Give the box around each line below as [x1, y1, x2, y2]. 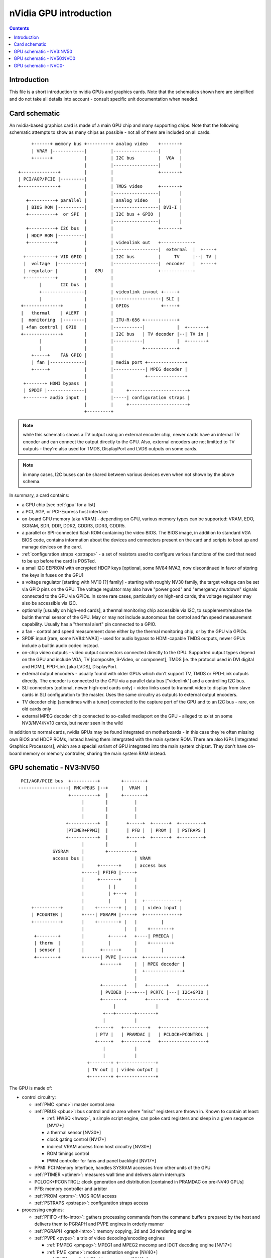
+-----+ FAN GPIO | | [31, 352, 114, 358]
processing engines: [22, 1207, 64, 1213]
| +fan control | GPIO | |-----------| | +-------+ [21, 324, 209, 330]
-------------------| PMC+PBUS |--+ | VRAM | [18, 785, 148, 791]
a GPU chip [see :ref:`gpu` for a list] [22, 501, 95, 508]
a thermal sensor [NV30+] [47, 1130, 101, 1136]
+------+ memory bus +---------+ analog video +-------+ [31, 141, 183, 147]
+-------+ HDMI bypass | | [23, 380, 114, 386]
